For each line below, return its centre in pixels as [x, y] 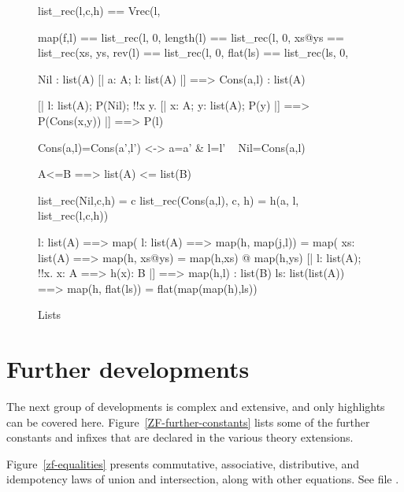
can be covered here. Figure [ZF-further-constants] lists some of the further [188, 422]
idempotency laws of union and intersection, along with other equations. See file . [203, 479]
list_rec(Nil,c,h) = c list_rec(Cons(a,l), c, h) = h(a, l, [169, 200]
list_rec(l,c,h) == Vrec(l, [99, 10]
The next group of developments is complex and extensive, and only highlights [196, 407]
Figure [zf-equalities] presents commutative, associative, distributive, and [183, 463]
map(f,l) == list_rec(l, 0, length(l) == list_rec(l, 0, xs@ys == [191, 37]
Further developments [128, 369]
